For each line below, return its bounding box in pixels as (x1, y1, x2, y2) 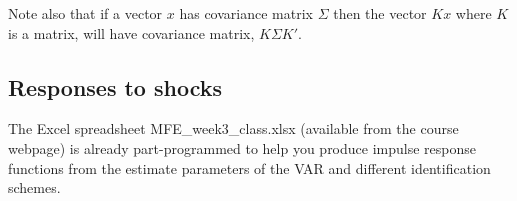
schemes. (8, 177, 61, 198)
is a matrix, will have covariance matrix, (8, 22, 255, 43)
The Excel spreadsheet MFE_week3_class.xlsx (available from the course (8, 118, 459, 139)
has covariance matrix (179, 3, 313, 23)
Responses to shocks (8, 71, 223, 102)
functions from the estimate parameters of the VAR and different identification (8, 157, 491, 178)
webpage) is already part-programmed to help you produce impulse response (8, 137, 476, 158)
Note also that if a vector (8, 3, 163, 23)
